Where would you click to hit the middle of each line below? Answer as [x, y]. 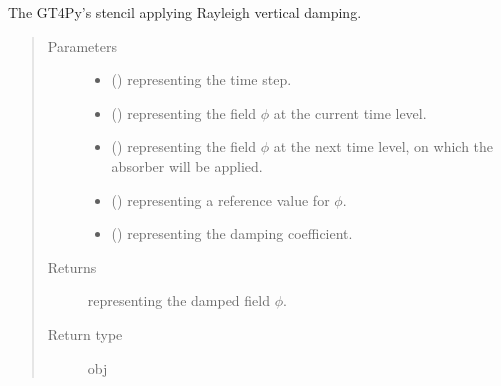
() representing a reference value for [220, 199]
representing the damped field [178, 300]
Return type [85, 333]
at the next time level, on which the [383, 146]
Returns [72, 266]
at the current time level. [350, 112]
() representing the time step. [201, 79]
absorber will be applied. [187, 165]
